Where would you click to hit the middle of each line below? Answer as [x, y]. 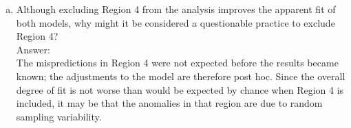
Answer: [33, 49]
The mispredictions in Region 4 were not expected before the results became [177, 63]
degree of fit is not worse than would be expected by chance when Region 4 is [180, 89]
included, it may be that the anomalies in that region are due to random [169, 103]
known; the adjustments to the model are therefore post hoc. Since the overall [181, 76]
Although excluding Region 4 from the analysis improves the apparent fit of [176, 9]
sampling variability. [59, 116]
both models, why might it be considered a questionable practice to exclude [175, 22]
